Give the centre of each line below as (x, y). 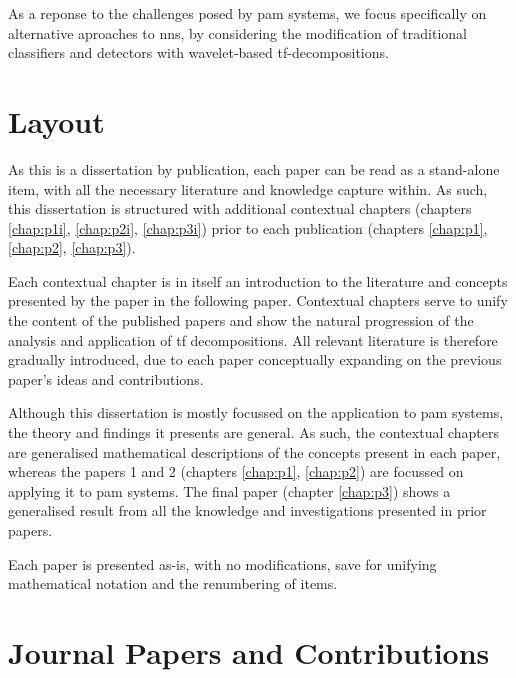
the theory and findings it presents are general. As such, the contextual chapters (254, 432)
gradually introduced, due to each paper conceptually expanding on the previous (255, 359)
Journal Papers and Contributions (249, 651)
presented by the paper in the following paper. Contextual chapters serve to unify (258, 300)
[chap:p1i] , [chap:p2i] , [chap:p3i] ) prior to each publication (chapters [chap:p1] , (248, 227)
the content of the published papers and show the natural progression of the (241, 320)
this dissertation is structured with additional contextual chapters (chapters (240, 208)
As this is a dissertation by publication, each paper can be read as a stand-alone (254, 168)
